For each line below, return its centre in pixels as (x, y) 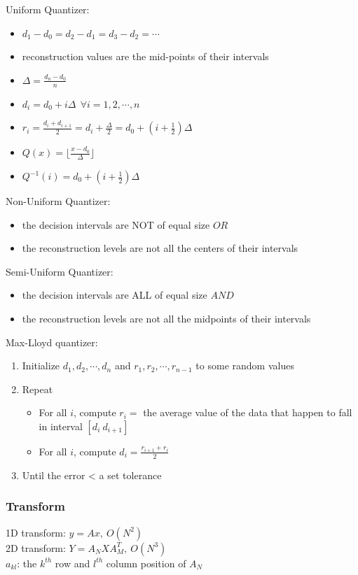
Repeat (37, 389)
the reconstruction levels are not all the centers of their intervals (160, 248)
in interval (61, 426)
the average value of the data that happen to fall (248, 412)
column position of (146, 563)
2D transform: (36, 547)
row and (73, 563)
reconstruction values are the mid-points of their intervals (145, 56)
